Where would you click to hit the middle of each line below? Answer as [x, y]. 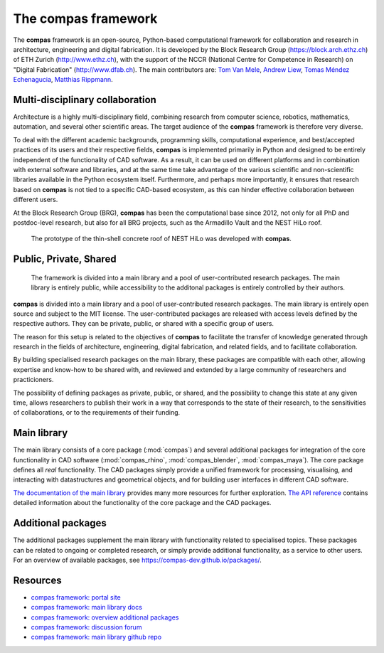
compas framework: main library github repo [96, 637]
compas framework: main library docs [86, 607]
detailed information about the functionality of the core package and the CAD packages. [142, 503]
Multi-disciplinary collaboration [85, 100]
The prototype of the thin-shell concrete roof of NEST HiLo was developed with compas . [161, 239]
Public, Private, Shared [65, 259]
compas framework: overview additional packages [105, 617]
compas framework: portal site [76, 597]
